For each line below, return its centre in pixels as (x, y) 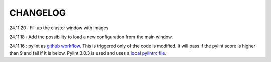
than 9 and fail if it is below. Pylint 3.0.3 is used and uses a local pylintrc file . (88, 53)
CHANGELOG (38, 13)
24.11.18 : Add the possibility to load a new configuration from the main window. (91, 37)
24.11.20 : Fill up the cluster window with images (59, 28)
